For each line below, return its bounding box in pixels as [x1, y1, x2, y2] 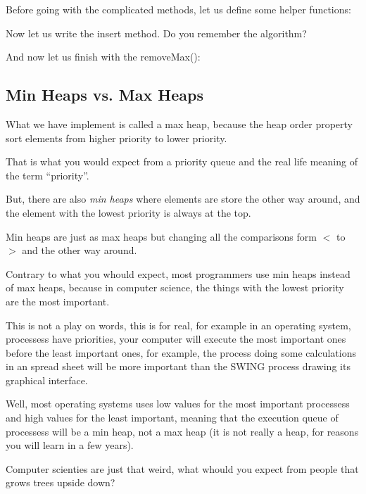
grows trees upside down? [6, 475, 115, 490]
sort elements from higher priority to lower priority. [6, 130, 227, 145]
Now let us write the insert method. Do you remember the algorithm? [6, 25, 307, 40]
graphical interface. [6, 372, 88, 387]
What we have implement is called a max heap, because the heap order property [6, 116, 353, 131]
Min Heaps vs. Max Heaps [6, 84, 203, 106]
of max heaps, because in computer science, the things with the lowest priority [6, 280, 344, 295]
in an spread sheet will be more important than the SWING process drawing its [6, 359, 351, 374]
